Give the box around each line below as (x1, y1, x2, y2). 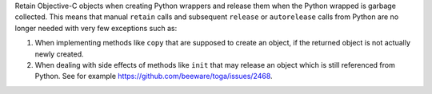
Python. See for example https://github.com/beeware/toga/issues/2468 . (34, 72, 273, 81)
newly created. (34, 49, 84, 59)
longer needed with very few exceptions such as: (14, 23, 178, 33)
